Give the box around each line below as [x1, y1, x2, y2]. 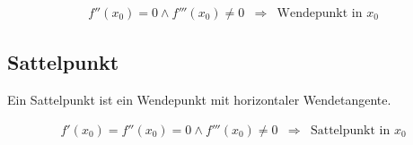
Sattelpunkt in [310, 124, 391, 137]
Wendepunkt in [277, 7, 363, 21]
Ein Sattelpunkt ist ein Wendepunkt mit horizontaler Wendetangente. [7, 90, 391, 109]
